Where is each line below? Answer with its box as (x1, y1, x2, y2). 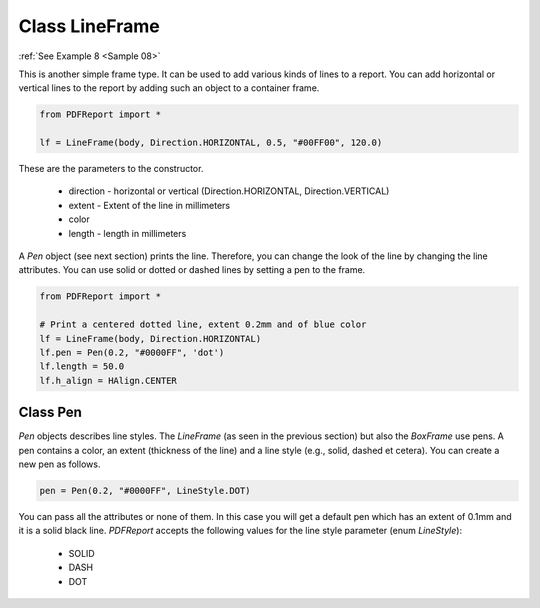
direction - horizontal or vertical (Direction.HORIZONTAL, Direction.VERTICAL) (68, 185, 390, 197)
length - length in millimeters (68, 227, 187, 239)
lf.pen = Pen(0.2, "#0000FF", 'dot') (39, 346, 225, 358)
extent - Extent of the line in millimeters (68, 199, 231, 211)
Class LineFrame (18, 15, 160, 37)
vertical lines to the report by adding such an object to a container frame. (18, 82, 320, 94)
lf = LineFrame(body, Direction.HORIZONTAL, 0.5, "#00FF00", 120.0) (39, 137, 383, 149)
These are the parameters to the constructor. (18, 163, 204, 175)
